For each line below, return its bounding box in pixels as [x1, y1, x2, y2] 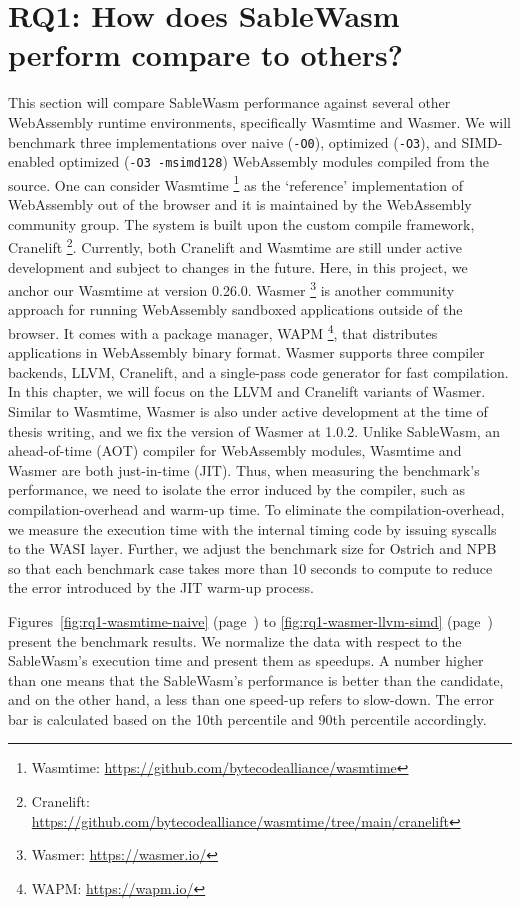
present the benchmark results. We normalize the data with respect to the [8, 630, 462, 651]
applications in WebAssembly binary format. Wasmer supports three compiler [8, 342, 485, 363]
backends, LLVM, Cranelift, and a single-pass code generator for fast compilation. [8, 361, 509, 382]
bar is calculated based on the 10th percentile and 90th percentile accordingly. [8, 708, 487, 729]
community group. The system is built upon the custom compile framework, [8, 213, 475, 234]
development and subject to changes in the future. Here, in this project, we [8, 256, 468, 277]
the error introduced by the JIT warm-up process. [8, 577, 314, 598]
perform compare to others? [8, 34, 403, 75]
